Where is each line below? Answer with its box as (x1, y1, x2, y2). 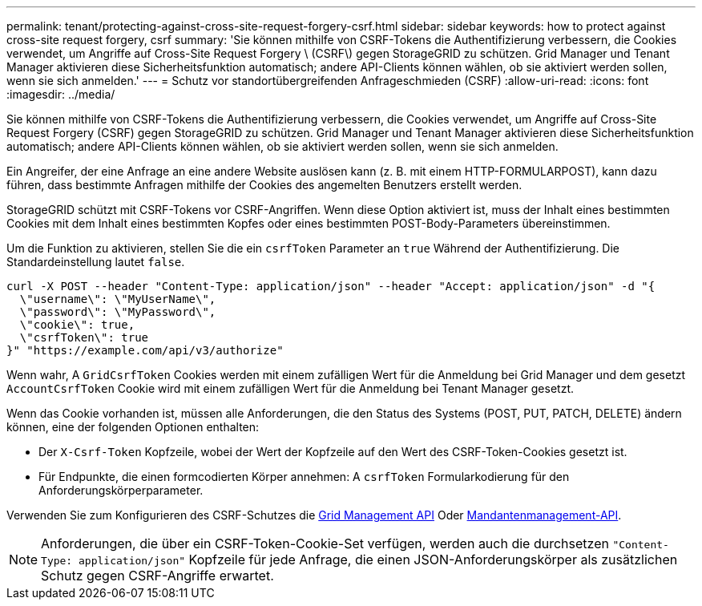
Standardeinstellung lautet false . (6, 255, 185, 269)
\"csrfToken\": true (19, 331, 149, 344)
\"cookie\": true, (19, 318, 135, 331)
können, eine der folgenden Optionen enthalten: (6, 420, 260, 434)
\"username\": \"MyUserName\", (19, 293, 216, 305)
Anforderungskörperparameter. (38, 483, 204, 497)
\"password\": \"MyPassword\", (19, 305, 216, 318)
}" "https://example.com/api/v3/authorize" (6, 344, 284, 357)
